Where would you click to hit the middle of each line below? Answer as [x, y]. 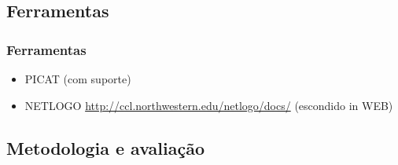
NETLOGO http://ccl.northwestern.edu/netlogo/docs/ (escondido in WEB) [209, 105]
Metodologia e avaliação [105, 147]
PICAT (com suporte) [78, 79]
